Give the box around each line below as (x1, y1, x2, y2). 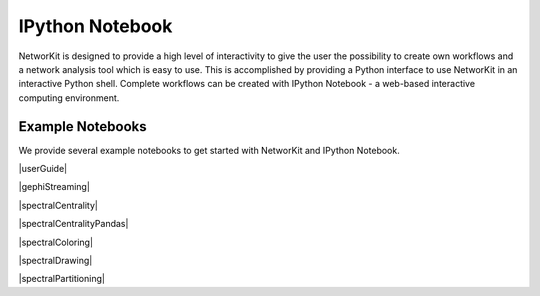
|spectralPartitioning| (18, 273, 105, 285)
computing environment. (18, 91, 120, 104)
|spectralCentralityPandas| (18, 218, 129, 230)
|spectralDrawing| (18, 254, 93, 266)
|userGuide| (18, 163, 68, 175)
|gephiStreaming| (18, 181, 90, 193)
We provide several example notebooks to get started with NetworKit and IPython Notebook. (18, 144, 400, 156)
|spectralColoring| (18, 236, 94, 248)
